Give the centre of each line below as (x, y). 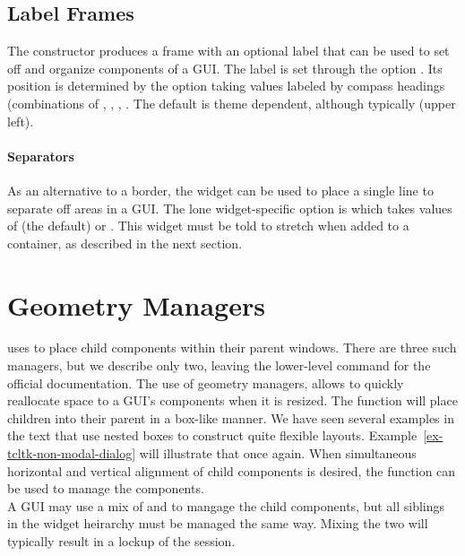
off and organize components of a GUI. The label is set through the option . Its (225, 68)
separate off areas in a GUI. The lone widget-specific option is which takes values (230, 208)
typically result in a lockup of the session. (121, 541)
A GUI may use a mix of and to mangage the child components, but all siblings (226, 505)
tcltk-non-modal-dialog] (72, 453)
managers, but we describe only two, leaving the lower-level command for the (219, 365)
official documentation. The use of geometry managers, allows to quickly (206, 382)
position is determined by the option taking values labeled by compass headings (226, 86)
